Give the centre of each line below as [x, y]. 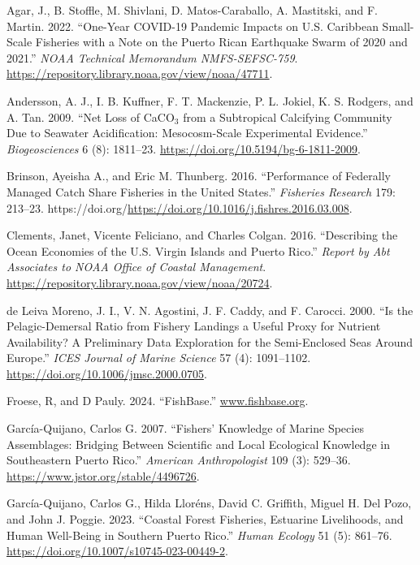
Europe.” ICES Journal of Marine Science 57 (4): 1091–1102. [159, 358]
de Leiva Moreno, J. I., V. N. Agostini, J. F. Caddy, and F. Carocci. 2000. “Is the [210, 310]
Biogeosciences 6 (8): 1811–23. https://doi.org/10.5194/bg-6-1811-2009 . [184, 148]
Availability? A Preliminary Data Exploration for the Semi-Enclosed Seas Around [210, 341]
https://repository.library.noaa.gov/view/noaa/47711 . [140, 73]
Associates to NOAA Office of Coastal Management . [136, 267]
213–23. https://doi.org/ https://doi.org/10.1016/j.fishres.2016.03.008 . [180, 207]
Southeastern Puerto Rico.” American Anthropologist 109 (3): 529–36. [179, 460]
